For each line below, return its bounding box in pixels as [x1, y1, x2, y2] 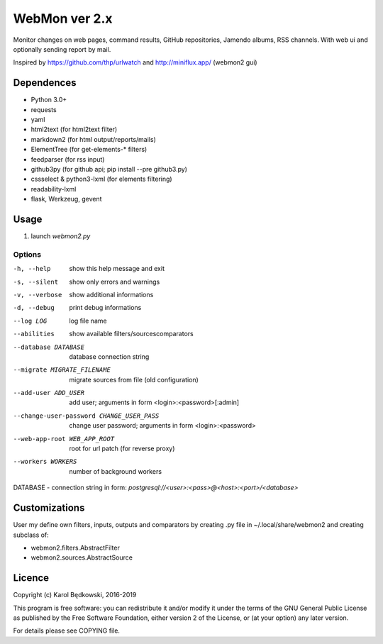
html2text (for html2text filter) [30, 125, 118, 134]
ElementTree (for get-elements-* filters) [30, 145, 148, 154]
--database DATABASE [13, 343, 85, 351]
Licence [13, 572, 50, 584]
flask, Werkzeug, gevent [30, 195, 102, 204]
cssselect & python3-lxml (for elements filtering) [30, 174, 173, 184]
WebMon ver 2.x [13, 11, 113, 26]
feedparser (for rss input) [30, 155, 105, 163]
